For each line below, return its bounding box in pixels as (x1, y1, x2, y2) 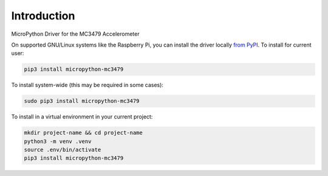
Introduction (11, 9, 75, 22)
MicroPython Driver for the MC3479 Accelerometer (11, 30, 140, 37)
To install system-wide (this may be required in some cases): (11, 82, 164, 89)
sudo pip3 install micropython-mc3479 (24, 97, 140, 105)
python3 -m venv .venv (24, 138, 92, 145)
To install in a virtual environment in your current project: (11, 113, 153, 120)
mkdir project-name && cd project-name (24, 129, 143, 136)
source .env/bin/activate (24, 146, 101, 154)
